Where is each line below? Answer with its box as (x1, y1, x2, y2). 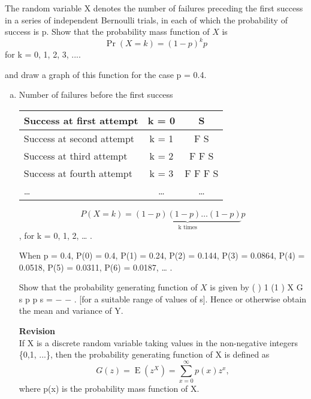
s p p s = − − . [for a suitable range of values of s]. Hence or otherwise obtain (19, 292, 307, 305)
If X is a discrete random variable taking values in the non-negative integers (19, 336, 298, 349)
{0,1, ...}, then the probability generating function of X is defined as (19, 348, 270, 361)
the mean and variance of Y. (19, 304, 123, 317)
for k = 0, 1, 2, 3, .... (5, 48, 81, 61)
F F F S (185, 166, 219, 181)
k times (178, 224, 197, 230)
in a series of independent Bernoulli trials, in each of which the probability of (5, 13, 288, 26)
